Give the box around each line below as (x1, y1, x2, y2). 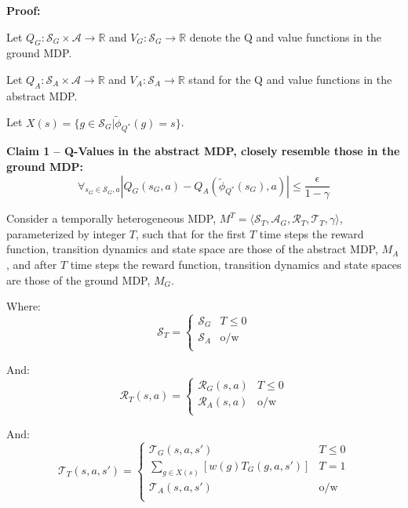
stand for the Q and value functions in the (188, 71, 392, 87)
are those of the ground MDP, (6, 271, 151, 288)
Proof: (6, 2, 41, 18)
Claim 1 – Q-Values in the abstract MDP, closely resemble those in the (6, 143, 400, 159)
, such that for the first (136, 225, 246, 241)
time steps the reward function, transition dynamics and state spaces (70, 256, 402, 272)
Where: (6, 298, 41, 314)
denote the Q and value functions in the (189, 28, 382, 45)
